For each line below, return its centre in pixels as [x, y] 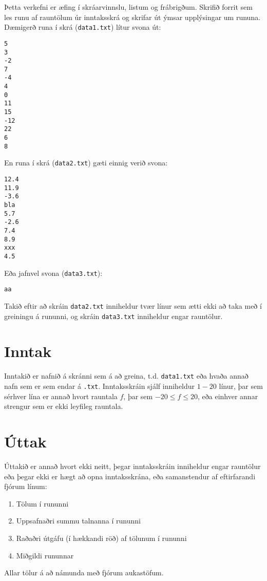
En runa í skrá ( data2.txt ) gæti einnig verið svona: [86, 163]
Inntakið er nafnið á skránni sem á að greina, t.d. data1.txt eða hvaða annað [126, 376]
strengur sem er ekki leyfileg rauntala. [64, 406]
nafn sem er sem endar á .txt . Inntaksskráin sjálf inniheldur [100, 386]
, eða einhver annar [228, 396]
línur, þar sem [241, 386]
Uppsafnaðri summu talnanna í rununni [78, 521]
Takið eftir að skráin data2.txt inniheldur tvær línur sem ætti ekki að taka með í [133, 305]
